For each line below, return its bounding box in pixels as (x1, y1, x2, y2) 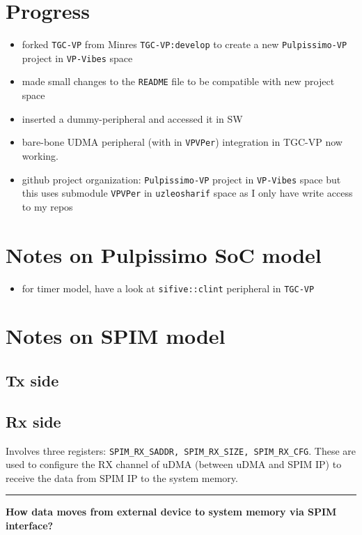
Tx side (6, 369, 59, 391)
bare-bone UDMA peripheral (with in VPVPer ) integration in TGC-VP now (22, 135, 343, 149)
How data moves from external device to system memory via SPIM (6, 504, 337, 519)
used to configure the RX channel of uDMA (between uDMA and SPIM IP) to (6, 457, 342, 472)
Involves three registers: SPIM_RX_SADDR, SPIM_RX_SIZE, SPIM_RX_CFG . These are (6, 443, 356, 458)
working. (22, 148, 58, 163)
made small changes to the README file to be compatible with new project (22, 74, 335, 89)
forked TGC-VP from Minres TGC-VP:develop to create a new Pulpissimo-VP (22, 37, 347, 52)
